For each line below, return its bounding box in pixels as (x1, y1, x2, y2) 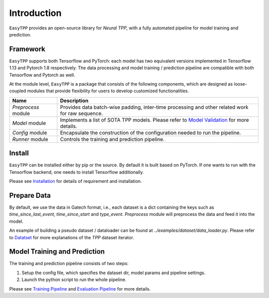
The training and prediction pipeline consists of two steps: (9, 261, 129, 267)
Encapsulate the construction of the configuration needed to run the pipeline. (60, 129, 241, 136)
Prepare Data (9, 191, 51, 199)
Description (60, 97, 89, 104)
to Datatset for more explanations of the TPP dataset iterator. (9, 234, 134, 240)
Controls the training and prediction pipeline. (60, 136, 165, 143)
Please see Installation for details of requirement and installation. (9, 178, 142, 184)
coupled (9, 88, 26, 94)
